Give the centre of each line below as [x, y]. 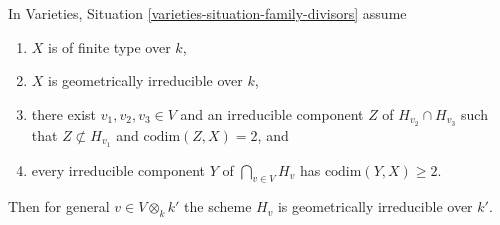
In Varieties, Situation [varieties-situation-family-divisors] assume [207, 13]
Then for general [59, 206]
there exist [64, 113]
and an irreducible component [272, 113]
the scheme [218, 206]
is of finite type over [109, 46]
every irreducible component [118, 169]
